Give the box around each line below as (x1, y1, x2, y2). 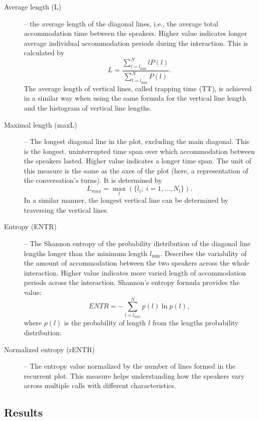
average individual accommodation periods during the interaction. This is (24, 37, 248, 48)
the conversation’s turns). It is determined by (24, 175, 162, 185)
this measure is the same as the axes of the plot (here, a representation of (24, 165, 249, 175)
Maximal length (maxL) (4, 119, 77, 130)
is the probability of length (64, 317, 146, 328)
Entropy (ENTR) (4, 221, 57, 232)
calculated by (24, 47, 64, 58)
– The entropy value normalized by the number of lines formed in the (24, 361, 236, 371)
